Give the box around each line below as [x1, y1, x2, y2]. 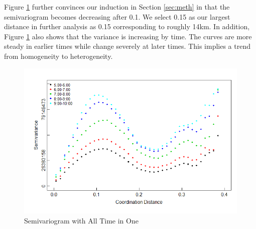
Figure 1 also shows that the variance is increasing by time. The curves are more [4, 31, 252, 41]
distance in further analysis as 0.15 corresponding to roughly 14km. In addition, [4, 21, 250, 32]
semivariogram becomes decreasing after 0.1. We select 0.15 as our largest [4, 11, 230, 22]
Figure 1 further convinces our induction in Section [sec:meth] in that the [4, 2, 230, 12]
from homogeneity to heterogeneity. [4, 50, 113, 61]
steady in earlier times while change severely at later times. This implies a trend [4, 41, 250, 51]
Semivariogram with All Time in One [24, 215, 139, 226]
